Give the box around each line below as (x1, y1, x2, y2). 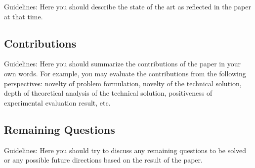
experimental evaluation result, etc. (4, 97, 111, 108)
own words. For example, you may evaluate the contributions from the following (4, 68, 246, 78)
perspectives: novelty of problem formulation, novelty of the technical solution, (4, 78, 242, 88)
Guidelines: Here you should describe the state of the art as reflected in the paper (4, 1, 251, 11)
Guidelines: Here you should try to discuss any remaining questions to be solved (4, 145, 247, 155)
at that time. (4, 11, 43, 21)
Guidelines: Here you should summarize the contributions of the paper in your (4, 58, 241, 69)
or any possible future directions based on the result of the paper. (4, 155, 203, 165)
